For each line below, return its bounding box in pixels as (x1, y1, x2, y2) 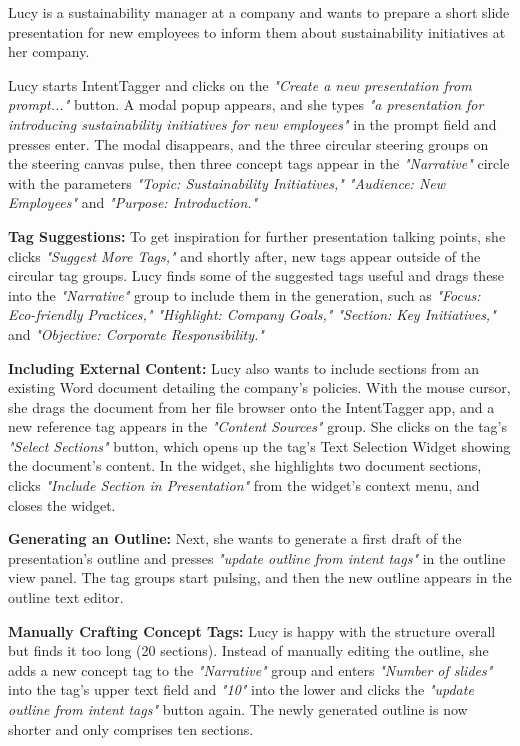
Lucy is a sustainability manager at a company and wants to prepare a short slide (8, 2, 510, 22)
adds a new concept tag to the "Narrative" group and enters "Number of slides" (8, 659, 493, 680)
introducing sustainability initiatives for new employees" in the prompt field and (8, 113, 497, 134)
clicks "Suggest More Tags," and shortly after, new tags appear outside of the (8, 245, 481, 266)
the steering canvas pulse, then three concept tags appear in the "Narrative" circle (8, 153, 510, 174)
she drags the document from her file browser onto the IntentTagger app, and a (8, 396, 495, 417)
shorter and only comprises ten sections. (8, 718, 254, 739)
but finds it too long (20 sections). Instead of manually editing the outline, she (8, 640, 489, 661)
